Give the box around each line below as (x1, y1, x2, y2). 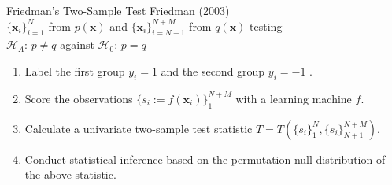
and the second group (161, 62, 265, 79)
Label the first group (24, 62, 125, 79)
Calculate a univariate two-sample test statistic (24, 120, 253, 136)
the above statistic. (24, 166, 116, 183)
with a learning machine (235, 90, 352, 106)
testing (250, 17, 283, 34)
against (60, 36, 94, 53)
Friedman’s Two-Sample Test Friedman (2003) (6, 2, 230, 18)
